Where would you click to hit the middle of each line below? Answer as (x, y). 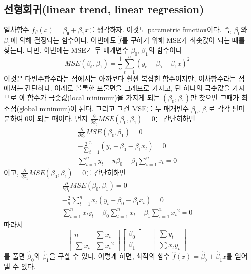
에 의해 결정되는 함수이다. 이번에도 (63, 40)
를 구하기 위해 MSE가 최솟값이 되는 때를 (183, 40)
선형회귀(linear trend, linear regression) (104, 9)
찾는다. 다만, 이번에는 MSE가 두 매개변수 (66, 50)
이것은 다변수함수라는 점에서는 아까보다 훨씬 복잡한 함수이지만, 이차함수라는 (120, 78)
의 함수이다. (166, 50)
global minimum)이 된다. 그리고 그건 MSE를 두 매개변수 (104, 108)
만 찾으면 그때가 (215, 97)
